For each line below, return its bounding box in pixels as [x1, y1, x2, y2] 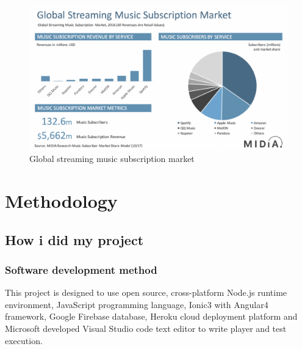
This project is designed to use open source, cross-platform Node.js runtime [5, 286, 287, 299]
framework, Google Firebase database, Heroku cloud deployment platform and [5, 310, 298, 323]
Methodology [5, 188, 118, 213]
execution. [5, 334, 43, 347]
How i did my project [5, 230, 144, 249]
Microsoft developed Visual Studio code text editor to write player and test [5, 322, 287, 335]
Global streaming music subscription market [29, 152, 195, 165]
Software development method [5, 262, 157, 277]
